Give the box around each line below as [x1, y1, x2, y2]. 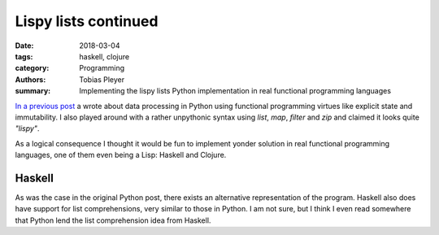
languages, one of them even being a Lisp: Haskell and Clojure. [15, 150, 227, 160]
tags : [15, 51, 33, 61]
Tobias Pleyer [79, 74, 125, 85]
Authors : [15, 74, 46, 85]
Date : [15, 41, 34, 50]
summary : [15, 86, 51, 96]
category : [15, 63, 50, 73]
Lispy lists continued [15, 12, 159, 30]
